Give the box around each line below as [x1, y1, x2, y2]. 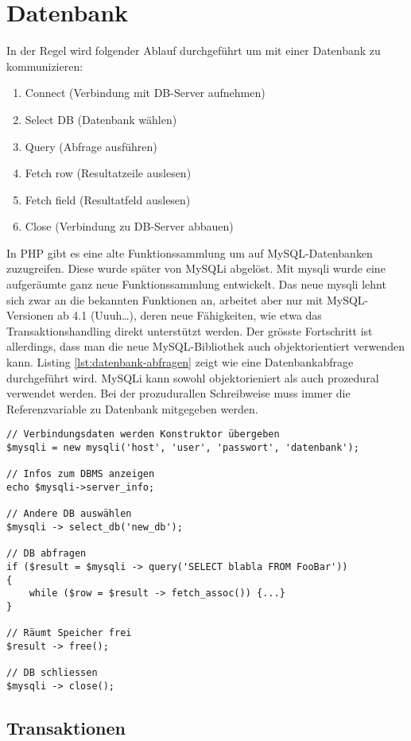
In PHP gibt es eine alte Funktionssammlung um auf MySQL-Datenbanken [6, 244, 373, 261]
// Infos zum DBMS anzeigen [6, 468, 155, 480]
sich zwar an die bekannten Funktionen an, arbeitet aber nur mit [6, 291, 324, 308]
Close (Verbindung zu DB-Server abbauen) [25, 218, 234, 235]
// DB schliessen [6, 667, 98, 679]
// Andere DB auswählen [6, 508, 132, 520]
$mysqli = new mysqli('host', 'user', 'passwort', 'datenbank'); [6, 442, 359, 454]
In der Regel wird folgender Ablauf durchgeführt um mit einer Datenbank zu [6, 42, 381, 59]
